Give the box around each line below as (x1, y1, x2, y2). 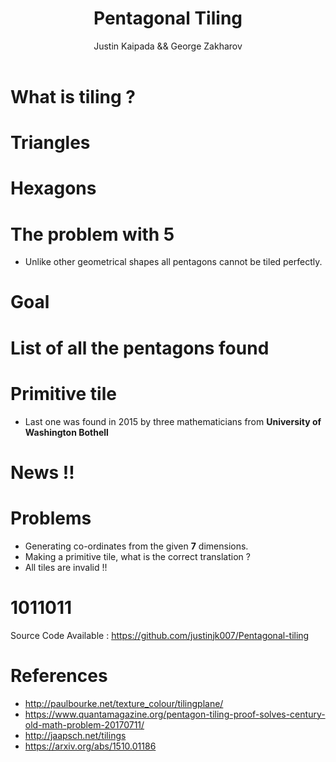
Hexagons (10, 177, 97, 200)
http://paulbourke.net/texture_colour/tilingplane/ (24, 697, 224, 709)
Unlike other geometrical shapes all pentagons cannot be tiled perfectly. (24, 256, 323, 268)
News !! (10, 461, 75, 484)
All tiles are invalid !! (24, 561, 108, 573)
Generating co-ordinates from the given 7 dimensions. (24, 540, 249, 552)
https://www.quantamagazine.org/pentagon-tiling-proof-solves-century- (24, 708, 326, 720)
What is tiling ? (10, 85, 136, 108)
